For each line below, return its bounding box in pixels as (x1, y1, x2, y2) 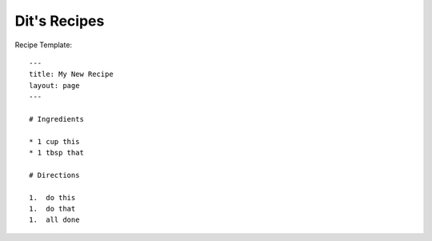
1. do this (29, 193, 76, 202)
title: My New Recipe (29, 70, 114, 79)
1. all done (29, 215, 80, 224)
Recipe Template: (14, 40, 72, 50)
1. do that (29, 204, 76, 214)
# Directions (29, 171, 80, 179)
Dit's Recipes (14, 12, 105, 30)
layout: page (29, 81, 80, 90)
